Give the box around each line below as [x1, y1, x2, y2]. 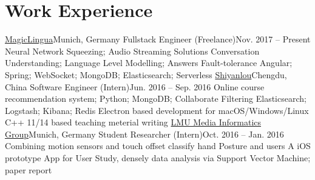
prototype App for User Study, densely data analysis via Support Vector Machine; [5, 152, 311, 164]
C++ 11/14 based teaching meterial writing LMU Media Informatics [5, 116, 262, 128]
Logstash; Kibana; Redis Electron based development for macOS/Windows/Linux [5, 104, 309, 116]
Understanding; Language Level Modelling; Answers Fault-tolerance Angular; [5, 56, 293, 69]
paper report [5, 163, 52, 176]
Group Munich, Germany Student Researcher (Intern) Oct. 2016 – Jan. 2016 [5, 127, 284, 140]
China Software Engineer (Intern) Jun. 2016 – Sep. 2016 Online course [5, 80, 265, 93]
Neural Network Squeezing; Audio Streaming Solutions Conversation [5, 44, 260, 57]
